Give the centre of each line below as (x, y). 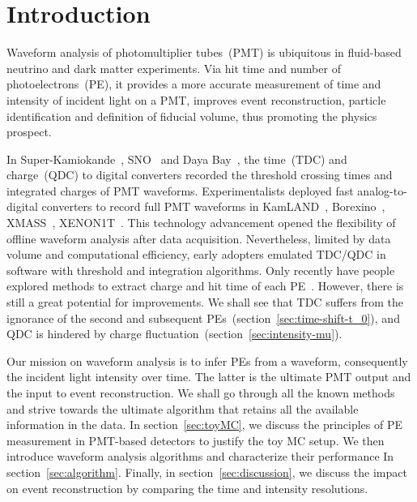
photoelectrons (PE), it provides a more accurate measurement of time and (194, 84)
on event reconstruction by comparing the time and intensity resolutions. (187, 488)
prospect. (29, 132)
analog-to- (382, 190)
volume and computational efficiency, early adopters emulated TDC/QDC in (196, 254)
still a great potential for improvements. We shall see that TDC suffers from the (205, 302)
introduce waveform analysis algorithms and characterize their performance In (200, 456)
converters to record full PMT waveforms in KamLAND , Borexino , (213, 206)
